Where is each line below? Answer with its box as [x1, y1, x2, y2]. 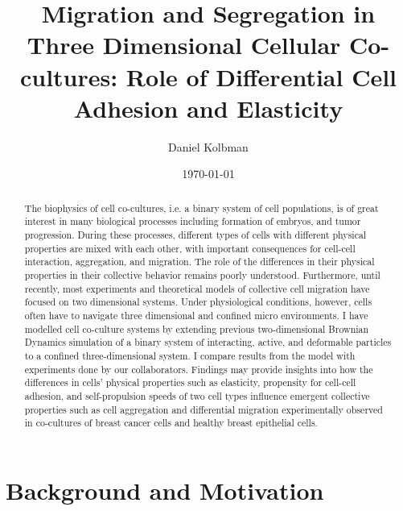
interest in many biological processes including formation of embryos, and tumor [24, 214, 361, 228]
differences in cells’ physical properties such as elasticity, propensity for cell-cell [24, 376, 356, 389]
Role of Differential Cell [125, 60, 397, 93]
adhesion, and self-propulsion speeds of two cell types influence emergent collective [24, 388, 370, 402]
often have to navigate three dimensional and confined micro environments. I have [24, 308, 368, 322]
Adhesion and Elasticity [73, 91, 343, 124]
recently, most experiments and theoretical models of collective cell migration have [24, 281, 370, 295]
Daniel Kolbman [168, 138, 249, 155]
